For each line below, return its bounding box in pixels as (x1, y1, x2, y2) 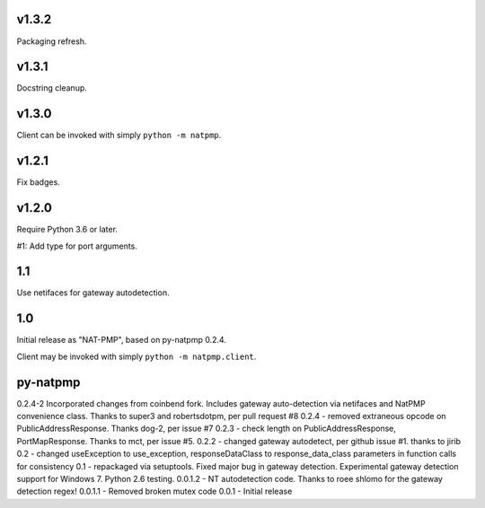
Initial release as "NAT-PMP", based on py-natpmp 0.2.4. (16, 335, 226, 346)
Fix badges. (16, 177, 60, 188)
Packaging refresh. (16, 36, 87, 47)
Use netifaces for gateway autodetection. (16, 287, 170, 298)
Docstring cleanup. (16, 83, 87, 93)
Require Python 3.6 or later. (16, 224, 119, 235)
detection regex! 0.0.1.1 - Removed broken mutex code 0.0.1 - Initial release (16, 486, 293, 497)
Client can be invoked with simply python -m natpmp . (16, 130, 222, 141)
